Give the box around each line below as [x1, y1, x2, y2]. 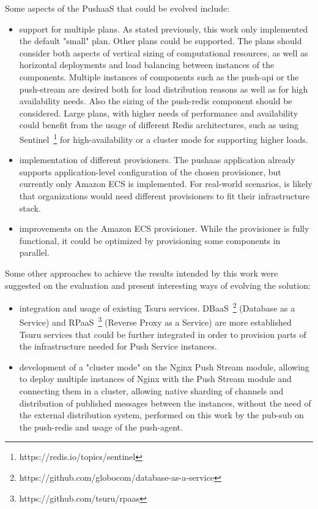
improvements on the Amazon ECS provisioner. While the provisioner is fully [19, 222, 309, 235]
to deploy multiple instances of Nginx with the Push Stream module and [19, 372, 292, 385]
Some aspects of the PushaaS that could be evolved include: [5, 2, 230, 14]
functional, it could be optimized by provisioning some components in [19, 234, 281, 247]
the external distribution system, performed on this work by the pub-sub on [19, 408, 304, 421]
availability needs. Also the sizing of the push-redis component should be [19, 94, 292, 107]
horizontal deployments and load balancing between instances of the [19, 58, 275, 71]
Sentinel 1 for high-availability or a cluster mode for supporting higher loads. [19, 131, 308, 145]
